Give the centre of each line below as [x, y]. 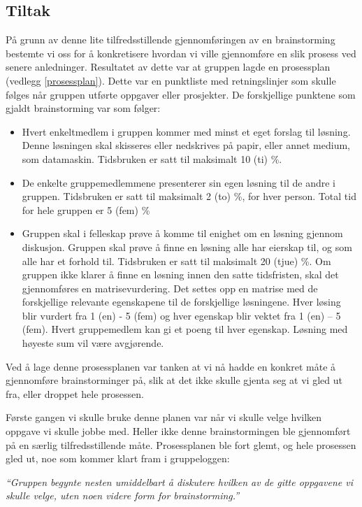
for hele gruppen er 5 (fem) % [86, 209]
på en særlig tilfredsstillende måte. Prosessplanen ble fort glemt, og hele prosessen [181, 444]
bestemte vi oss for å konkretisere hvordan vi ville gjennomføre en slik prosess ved [181, 53]
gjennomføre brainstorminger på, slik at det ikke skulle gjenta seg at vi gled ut [174, 380]
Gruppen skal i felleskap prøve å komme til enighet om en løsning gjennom [182, 233]
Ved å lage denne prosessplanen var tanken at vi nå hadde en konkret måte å [171, 366]
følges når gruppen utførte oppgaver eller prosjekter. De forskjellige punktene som [181, 94]
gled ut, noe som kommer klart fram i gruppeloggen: [118, 458]
